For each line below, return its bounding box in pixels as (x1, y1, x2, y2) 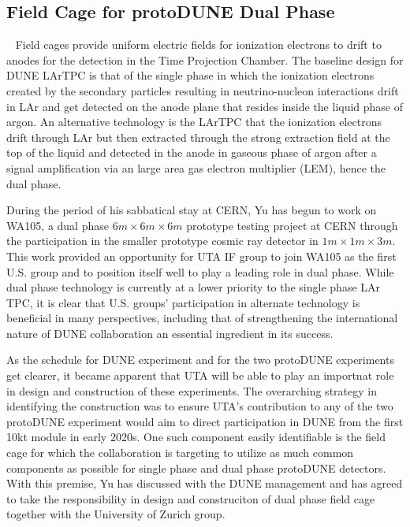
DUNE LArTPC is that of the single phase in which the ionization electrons (6, 67, 375, 84)
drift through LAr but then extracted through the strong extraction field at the (6, 128, 390, 145)
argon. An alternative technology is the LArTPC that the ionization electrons (6, 113, 382, 130)
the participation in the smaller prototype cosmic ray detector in (6, 232, 319, 249)
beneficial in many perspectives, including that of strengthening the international (6, 310, 398, 326)
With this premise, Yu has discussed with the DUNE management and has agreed (6, 475, 403, 492)
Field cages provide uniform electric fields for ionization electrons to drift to (15, 36, 382, 53)
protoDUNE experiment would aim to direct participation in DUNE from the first (6, 413, 404, 429)
